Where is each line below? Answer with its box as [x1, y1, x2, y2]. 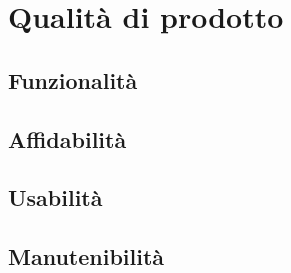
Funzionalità [8, 64, 138, 95]
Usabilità [8, 182, 103, 213]
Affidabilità [8, 123, 127, 154]
